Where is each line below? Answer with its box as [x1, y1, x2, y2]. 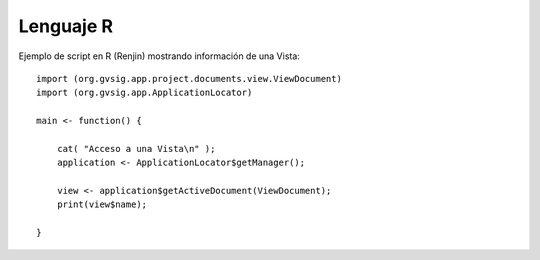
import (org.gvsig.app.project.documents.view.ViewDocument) [36, 73, 342, 84]
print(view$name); [56, 199, 148, 210]
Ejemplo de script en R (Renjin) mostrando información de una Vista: [18, 50, 300, 62]
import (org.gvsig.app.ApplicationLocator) [36, 87, 253, 99]
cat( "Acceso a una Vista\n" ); [56, 143, 216, 154]
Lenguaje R [18, 15, 114, 37]
